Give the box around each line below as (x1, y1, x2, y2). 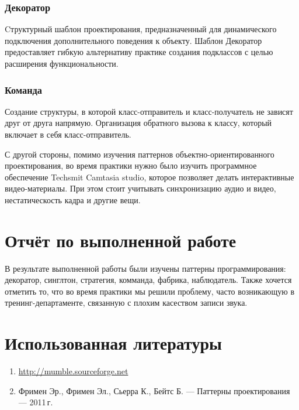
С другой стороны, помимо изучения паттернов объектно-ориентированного (5, 148, 274, 160)
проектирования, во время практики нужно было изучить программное (5, 159, 257, 172)
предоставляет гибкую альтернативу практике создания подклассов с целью (5, 46, 273, 58)
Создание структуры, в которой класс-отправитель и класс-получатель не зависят (5, 105, 293, 117)
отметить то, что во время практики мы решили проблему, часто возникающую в (5, 285, 295, 297)
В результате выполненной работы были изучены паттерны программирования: (5, 262, 286, 274)
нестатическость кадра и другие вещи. (5, 193, 141, 206)
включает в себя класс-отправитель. (5, 128, 131, 140)
